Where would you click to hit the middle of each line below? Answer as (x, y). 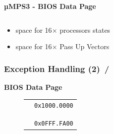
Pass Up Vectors (85, 46)
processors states (85, 30)
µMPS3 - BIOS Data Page (50, 6)
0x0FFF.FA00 (54, 123)
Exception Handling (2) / (57, 68)
